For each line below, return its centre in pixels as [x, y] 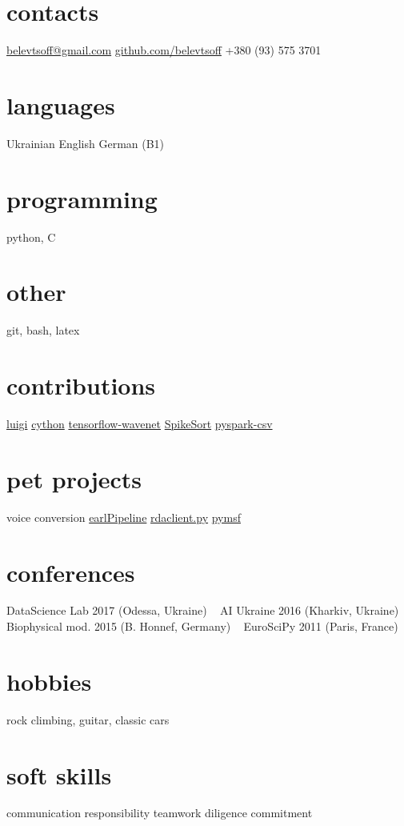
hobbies [49, 681]
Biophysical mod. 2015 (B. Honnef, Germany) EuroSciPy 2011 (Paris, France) [202, 626]
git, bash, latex [43, 330]
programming [82, 198]
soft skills [59, 774]
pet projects [74, 478]
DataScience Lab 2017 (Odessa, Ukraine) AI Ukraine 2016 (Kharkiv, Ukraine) [203, 610]
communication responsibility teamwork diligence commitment [160, 813]
